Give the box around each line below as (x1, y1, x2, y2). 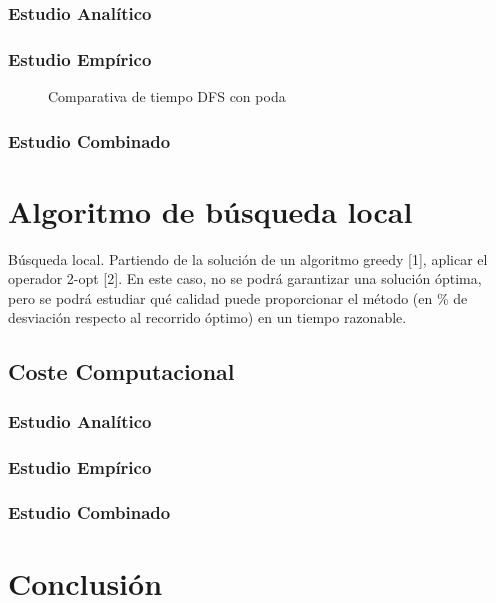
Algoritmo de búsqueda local (8, 190, 413, 231)
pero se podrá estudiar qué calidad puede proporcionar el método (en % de (8, 287, 468, 308)
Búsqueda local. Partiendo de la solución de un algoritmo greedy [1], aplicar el (8, 248, 488, 269)
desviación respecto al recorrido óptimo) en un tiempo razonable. (8, 307, 407, 328)
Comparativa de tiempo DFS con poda (48, 86, 286, 107)
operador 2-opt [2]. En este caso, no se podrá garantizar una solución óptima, (8, 268, 482, 289)
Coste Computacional (8, 356, 235, 387)
